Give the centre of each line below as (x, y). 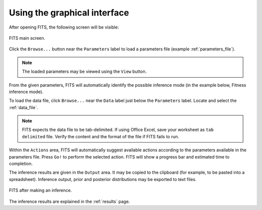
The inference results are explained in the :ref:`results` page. (70, 201)
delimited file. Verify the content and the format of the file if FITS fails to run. (101, 136)
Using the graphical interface (69, 13)
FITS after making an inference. (41, 190)
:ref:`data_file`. (24, 107)
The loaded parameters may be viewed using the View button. (84, 72)
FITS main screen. (27, 38)
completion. (21, 164)
